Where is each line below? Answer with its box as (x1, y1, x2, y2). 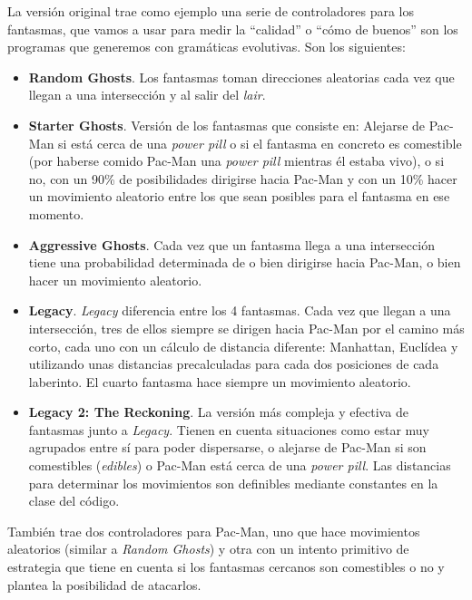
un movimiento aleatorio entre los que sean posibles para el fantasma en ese (28, 187, 450, 206)
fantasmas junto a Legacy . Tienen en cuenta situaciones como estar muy (28, 420, 429, 439)
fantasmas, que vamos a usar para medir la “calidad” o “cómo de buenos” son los (7, 19, 458, 38)
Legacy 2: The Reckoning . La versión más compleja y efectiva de (28, 402, 408, 421)
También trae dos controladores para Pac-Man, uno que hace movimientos (7, 521, 420, 540)
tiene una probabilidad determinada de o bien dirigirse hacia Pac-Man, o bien (28, 253, 461, 272)
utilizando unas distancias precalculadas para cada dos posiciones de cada (28, 354, 439, 373)
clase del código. (28, 491, 120, 510)
